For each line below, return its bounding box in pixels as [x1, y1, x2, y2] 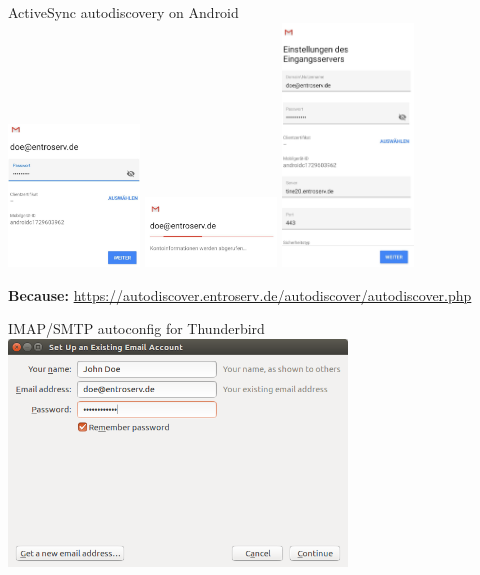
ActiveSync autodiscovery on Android [8, 2, 239, 22]
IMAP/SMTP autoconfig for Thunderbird [8, 318, 265, 339]
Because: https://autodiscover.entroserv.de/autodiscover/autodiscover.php [8, 284, 472, 305]
